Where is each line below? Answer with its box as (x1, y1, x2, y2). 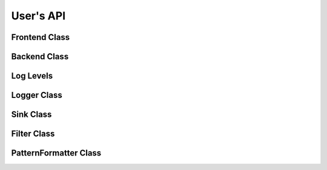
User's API (11, 9, 66, 22)
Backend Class (11, 51, 69, 62)
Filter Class (11, 129, 55, 139)
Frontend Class (11, 32, 70, 42)
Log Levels (11, 71, 53, 81)
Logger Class (11, 90, 63, 100)
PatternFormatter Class (11, 148, 102, 159)
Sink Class (11, 110, 52, 120)
